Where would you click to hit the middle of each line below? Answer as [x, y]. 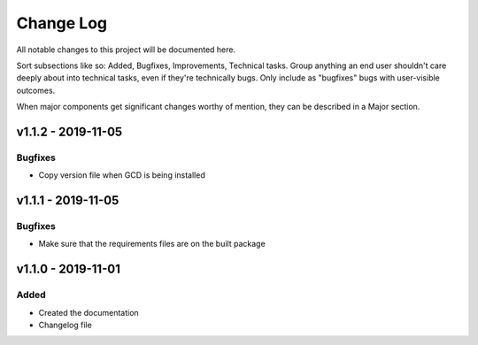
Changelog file [65, 325]
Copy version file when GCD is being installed [122, 175]
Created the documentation [89, 312]
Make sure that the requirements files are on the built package [152, 244]
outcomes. [36, 90]
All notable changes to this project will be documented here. [126, 50]
